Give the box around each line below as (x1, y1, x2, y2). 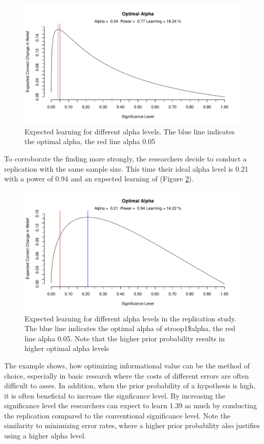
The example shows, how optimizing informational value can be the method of (4, 360, 250, 370)
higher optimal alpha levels (25, 343, 109, 354)
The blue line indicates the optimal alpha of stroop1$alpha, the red (25, 323, 235, 334)
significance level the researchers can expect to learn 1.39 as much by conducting (4, 400, 257, 411)
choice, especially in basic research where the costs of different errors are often (4, 370, 249, 381)
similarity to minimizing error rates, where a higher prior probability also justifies (4, 420, 260, 431)
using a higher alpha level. (4, 430, 86, 441)
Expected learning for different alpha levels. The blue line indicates (25, 126, 235, 136)
